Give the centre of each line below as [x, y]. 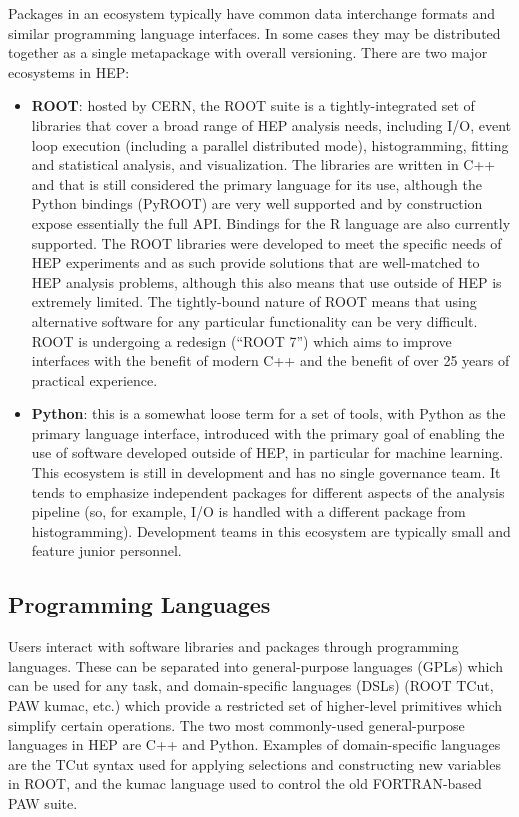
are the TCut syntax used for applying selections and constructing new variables [254, 763]
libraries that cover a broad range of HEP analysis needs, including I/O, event [271, 124]
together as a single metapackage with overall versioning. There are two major [248, 52]
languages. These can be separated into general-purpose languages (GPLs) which [255, 665]
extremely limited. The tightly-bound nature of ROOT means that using [254, 301]
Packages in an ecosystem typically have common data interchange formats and [252, 13]
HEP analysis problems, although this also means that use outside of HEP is [266, 281]
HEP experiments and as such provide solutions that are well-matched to [255, 262]
